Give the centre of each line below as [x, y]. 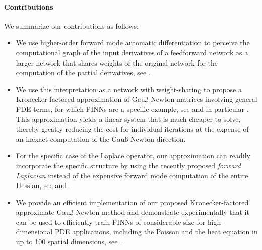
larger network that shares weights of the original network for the [117, 62]
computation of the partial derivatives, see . [83, 72]
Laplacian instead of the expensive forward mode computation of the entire [132, 175]
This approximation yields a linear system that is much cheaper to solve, [128, 119]
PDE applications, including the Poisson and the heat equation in [156, 232]
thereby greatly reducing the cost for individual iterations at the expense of [132, 129]
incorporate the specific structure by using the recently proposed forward [128, 165]
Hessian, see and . [43, 185]
